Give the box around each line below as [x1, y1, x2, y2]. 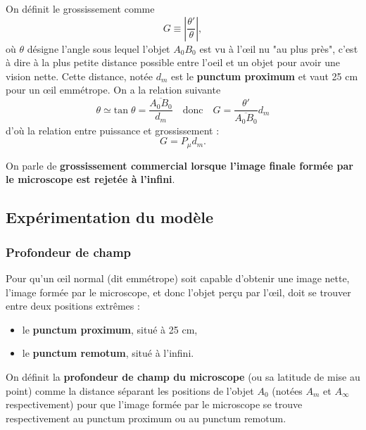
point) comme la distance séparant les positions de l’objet [6, 383, 254, 398]
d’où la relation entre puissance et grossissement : [6, 122, 220, 137]
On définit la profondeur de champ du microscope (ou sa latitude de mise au [6, 369, 360, 384]
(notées [272, 383, 303, 398]
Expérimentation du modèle [6, 206, 214, 228]
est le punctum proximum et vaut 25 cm [170, 68, 358, 83]
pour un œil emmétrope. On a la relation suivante [6, 82, 221, 97]
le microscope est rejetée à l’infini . [6, 172, 175, 186]
